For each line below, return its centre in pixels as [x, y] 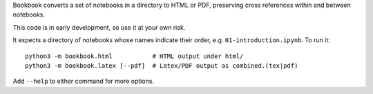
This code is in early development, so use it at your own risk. [99, 27]
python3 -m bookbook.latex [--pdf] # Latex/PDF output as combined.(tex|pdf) [162, 65]
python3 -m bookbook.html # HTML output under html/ [134, 56]
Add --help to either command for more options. [84, 81]
